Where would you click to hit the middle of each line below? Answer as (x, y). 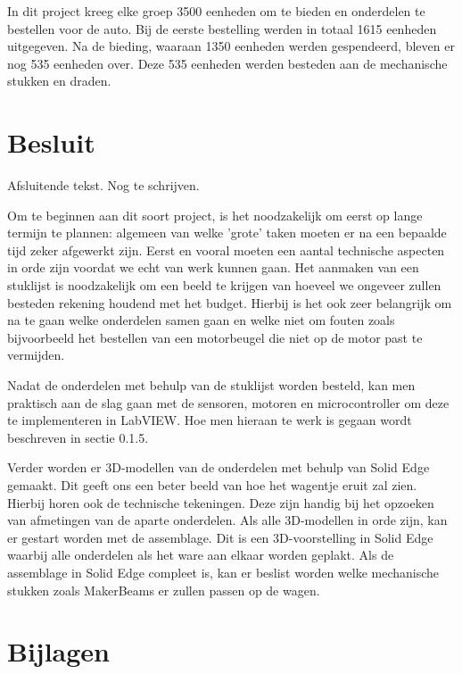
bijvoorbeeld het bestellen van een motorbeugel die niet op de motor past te (215, 337)
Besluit (51, 142)
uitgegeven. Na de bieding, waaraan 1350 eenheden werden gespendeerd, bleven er (231, 46)
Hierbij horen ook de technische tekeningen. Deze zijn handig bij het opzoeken (221, 502)
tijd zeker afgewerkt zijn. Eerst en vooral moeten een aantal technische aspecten (226, 250)
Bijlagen (58, 651)
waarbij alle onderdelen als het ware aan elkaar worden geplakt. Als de (201, 555)
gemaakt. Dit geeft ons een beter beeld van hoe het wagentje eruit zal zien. (212, 485)
